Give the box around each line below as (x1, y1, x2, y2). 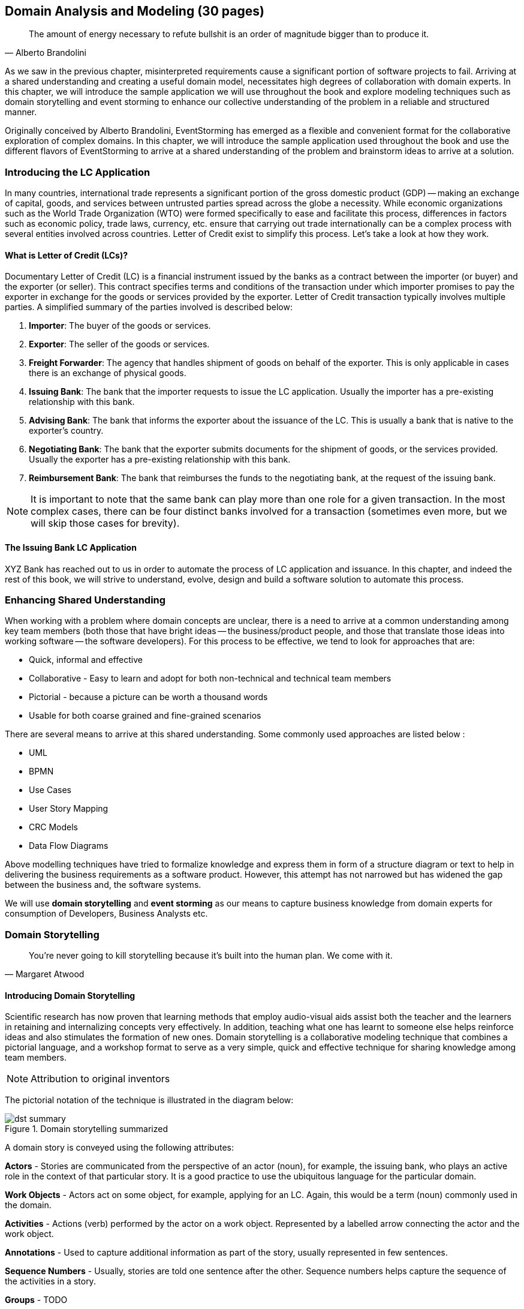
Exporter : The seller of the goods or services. (29, 339, 210, 350)
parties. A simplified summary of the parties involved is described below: (5, 302, 293, 313)
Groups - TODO (5, 1295, 68, 1305)
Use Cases (29, 785, 71, 795)
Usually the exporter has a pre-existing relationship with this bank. (29, 454, 291, 465)
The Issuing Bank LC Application (5, 542, 137, 553)
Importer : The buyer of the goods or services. (29, 320, 211, 331)
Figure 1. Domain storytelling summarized (5, 1124, 168, 1134)
